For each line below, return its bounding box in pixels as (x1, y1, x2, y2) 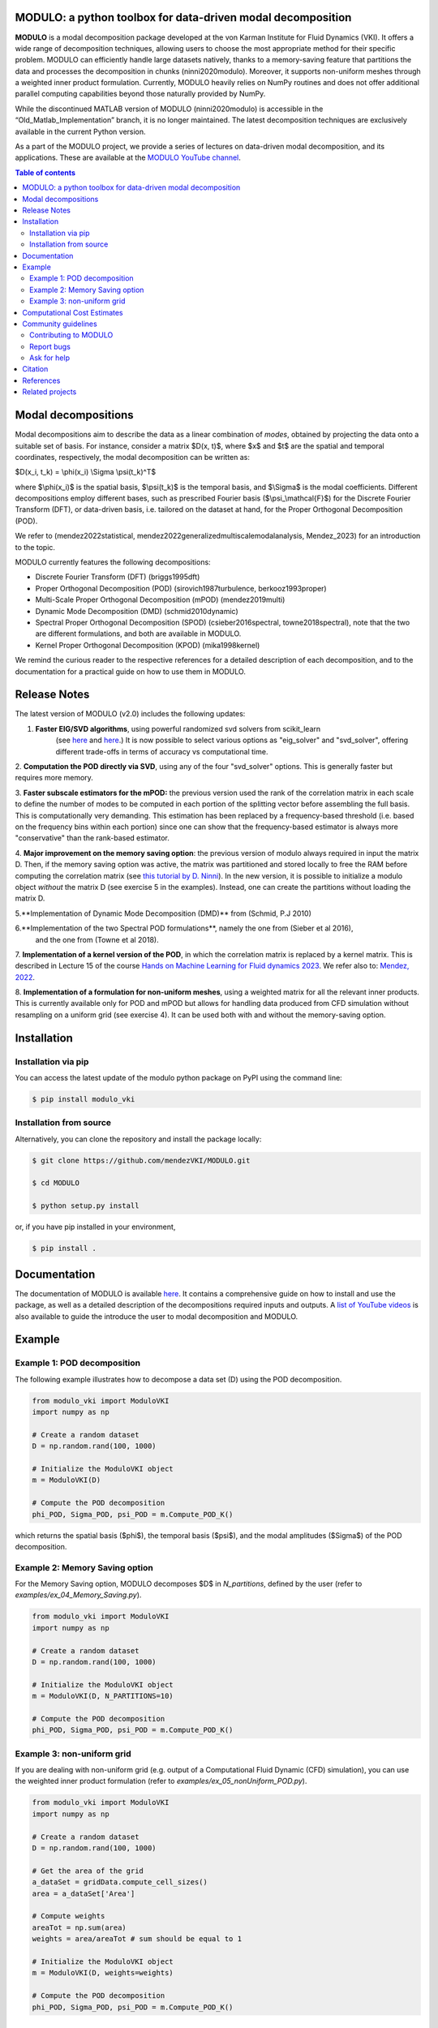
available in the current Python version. (15, 127, 146, 136)
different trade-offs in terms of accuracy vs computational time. (55, 746, 268, 756)
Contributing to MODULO (29, 330, 114, 340)
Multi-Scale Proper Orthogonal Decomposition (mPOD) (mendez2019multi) (35, 595, 286, 604)
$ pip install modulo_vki (32, 1094, 135, 1103)
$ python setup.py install (32, 1201, 140, 1210)
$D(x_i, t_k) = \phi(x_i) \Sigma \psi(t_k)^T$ (15, 467, 157, 477)
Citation (22, 364, 49, 374)
